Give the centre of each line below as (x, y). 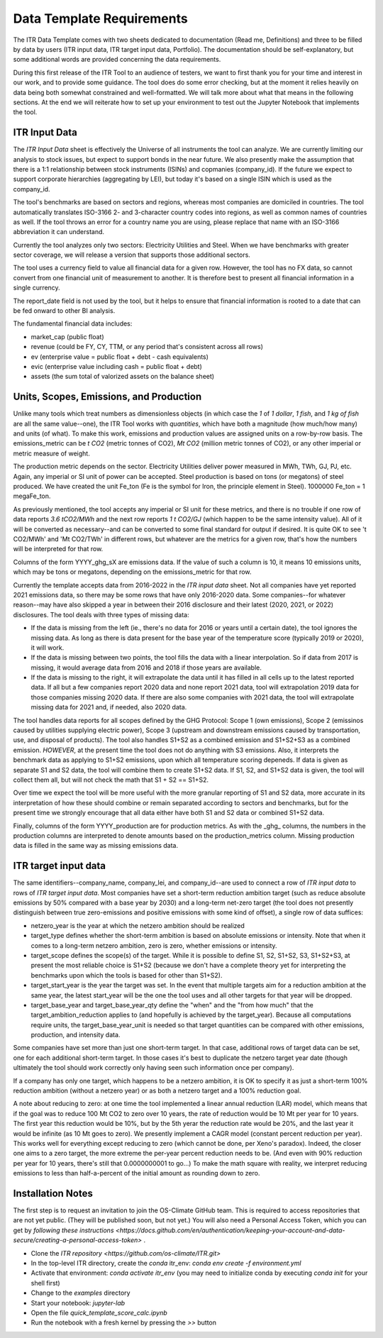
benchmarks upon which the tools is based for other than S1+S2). (127, 975)
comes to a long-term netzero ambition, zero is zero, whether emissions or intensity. (154, 945)
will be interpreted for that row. (58, 549)
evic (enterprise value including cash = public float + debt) (116, 366)
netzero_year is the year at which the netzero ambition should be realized (138, 925)
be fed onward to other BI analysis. (64, 311)
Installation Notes (53, 1193)
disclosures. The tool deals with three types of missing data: (101, 614)
